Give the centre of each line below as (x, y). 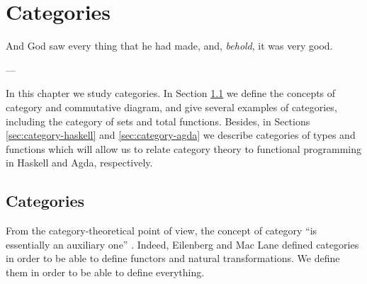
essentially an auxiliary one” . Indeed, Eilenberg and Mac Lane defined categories (182, 244)
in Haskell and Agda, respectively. (79, 163)
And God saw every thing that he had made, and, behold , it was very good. (169, 46)
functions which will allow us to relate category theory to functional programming (184, 148)
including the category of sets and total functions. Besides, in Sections (158, 121)
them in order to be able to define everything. (105, 272)
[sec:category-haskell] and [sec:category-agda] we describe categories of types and (181, 135)
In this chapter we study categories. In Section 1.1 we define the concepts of (171, 93)
